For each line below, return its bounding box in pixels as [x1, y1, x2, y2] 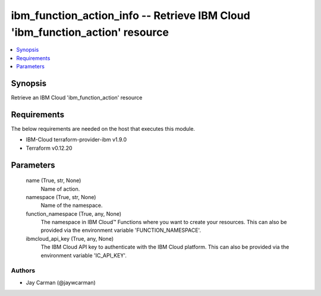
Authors [11, 266, 36, 275]
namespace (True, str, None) [26, 193, 96, 200]
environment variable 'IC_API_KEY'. [40, 251, 127, 259]
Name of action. [40, 185, 80, 193]
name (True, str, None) [26, 177, 81, 184]
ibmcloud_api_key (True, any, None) [26, 235, 114, 242]
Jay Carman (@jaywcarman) [26, 279, 96, 286]
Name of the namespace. [40, 202, 103, 209]
